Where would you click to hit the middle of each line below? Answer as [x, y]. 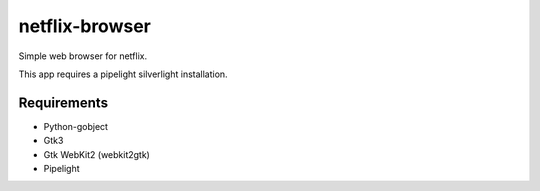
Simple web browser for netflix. [83, 56]
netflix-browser [85, 26]
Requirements [63, 102]
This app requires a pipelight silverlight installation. [123, 74]
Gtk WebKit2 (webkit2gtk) [96, 154]
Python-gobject [76, 126]
